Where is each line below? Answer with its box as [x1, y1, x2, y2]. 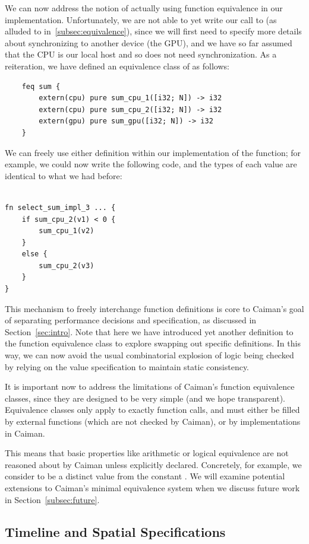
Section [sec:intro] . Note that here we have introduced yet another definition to [5, 325, 294, 338]
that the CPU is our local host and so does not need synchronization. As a [5, 48, 277, 61]
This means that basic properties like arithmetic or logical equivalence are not [5, 447, 289, 459]
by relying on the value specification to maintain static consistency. [5, 360, 250, 373]
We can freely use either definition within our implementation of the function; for [5, 146, 301, 158]
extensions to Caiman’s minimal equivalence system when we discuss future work [5, 481, 300, 494]
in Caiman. [5, 427, 45, 439]
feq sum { [21, 82, 61, 91]
